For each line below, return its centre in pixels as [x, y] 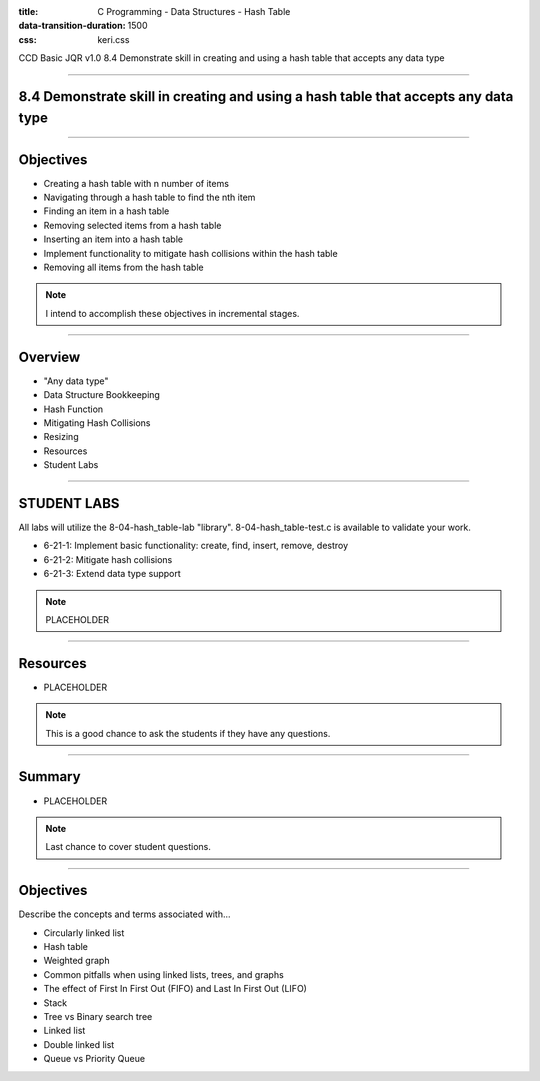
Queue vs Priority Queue [94, 1059]
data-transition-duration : [72, 26]
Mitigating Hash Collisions [97, 422]
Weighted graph [76, 961]
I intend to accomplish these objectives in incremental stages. [172, 313]
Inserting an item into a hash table [113, 239]
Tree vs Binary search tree [98, 1016]
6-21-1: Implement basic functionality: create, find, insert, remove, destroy [196, 546]
